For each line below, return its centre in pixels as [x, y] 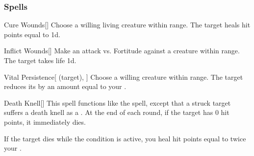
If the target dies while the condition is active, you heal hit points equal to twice [125, 138]
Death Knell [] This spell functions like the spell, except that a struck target [117, 102]
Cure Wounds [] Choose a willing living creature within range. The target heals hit [127, 25]
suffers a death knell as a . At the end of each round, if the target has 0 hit [117, 112]
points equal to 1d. [32, 34]
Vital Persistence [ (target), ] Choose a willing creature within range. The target [124, 77]
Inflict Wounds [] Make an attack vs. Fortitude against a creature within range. [122, 51]
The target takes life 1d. [40, 60]
